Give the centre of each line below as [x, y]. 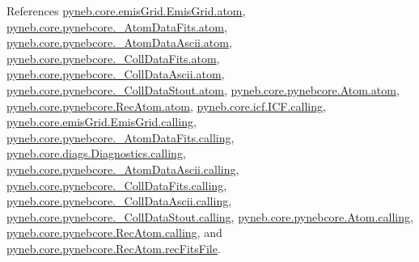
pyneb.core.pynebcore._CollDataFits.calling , [117, 185]
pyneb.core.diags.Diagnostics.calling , [96, 153]
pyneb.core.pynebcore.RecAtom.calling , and [114, 232]
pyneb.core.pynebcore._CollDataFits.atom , [113, 58]
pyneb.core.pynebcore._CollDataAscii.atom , [116, 74]
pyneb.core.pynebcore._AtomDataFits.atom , [117, 26]
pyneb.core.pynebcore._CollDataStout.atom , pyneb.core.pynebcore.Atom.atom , [203, 89]
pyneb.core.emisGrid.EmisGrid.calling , [102, 122]
